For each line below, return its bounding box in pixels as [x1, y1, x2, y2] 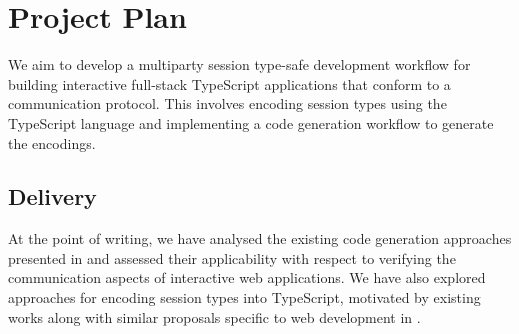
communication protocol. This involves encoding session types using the [8, 93, 447, 114]
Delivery [8, 181, 97, 212]
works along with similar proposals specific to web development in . [8, 306, 421, 327]
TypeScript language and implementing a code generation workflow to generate [8, 112, 494, 133]
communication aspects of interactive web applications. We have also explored [8, 267, 486, 288]
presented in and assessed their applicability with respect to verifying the [8, 247, 456, 268]
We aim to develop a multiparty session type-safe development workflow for [8, 54, 471, 75]
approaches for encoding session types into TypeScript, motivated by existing [8, 287, 481, 308]
